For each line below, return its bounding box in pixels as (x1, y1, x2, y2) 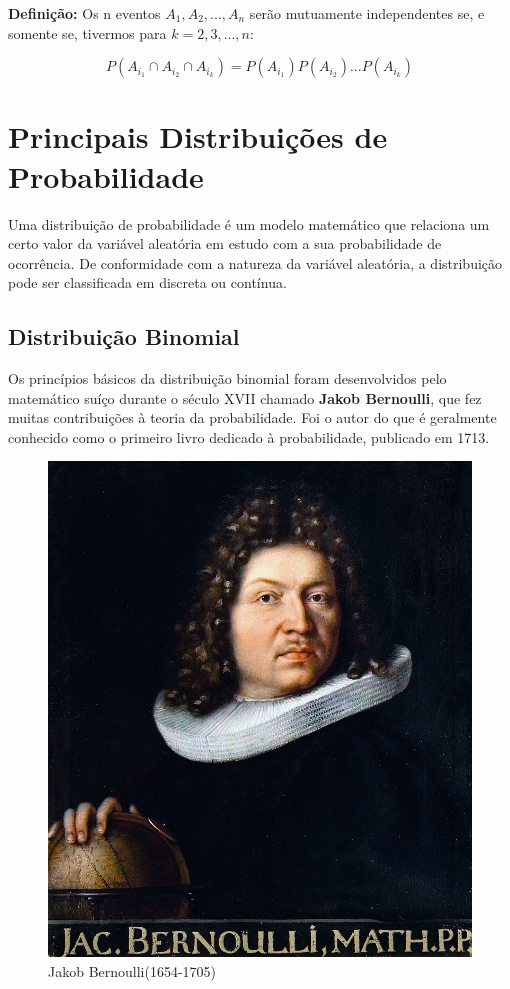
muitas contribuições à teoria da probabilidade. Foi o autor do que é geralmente (8, 407, 497, 428)
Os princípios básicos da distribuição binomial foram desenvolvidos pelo (8, 368, 447, 389)
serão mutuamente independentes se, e (249, 3, 485, 23)
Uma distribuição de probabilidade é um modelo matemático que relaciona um (8, 213, 490, 234)
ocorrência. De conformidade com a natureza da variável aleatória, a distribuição (8, 252, 503, 273)
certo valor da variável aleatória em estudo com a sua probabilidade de (8, 233, 442, 254)
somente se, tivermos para (8, 22, 167, 43)
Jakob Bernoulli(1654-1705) (48, 960, 217, 981)
